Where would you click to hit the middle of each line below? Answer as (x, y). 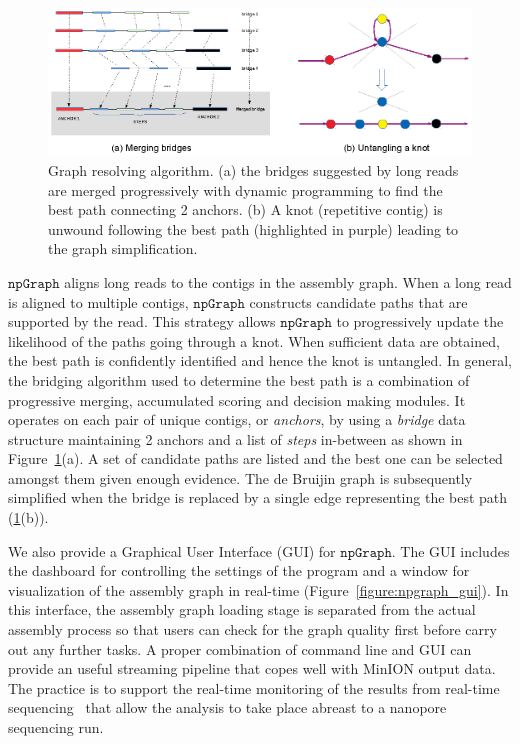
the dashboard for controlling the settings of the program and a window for (239, 570)
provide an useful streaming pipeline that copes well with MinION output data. (252, 668)
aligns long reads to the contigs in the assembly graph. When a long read (288, 281)
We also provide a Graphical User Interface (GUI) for (172, 550)
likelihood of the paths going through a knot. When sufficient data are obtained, (254, 340)
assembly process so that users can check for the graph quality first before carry (252, 629)
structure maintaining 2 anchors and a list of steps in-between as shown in (235, 438)
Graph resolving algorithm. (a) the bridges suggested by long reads (253, 169)
